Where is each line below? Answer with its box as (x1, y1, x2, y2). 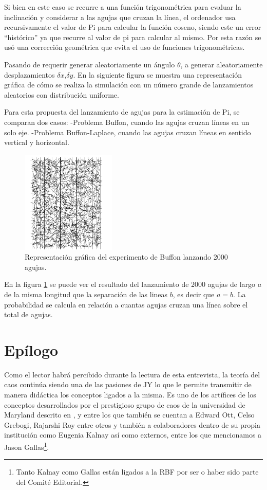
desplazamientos (4, 69, 55, 80)
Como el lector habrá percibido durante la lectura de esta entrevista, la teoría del (4, 369, 260, 379)
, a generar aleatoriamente (180, 59, 263, 69)
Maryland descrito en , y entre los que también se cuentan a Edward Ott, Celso (4, 409, 255, 420)
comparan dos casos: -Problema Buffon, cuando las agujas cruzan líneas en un (4, 116, 250, 127)
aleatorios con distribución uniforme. (4, 89, 119, 100)
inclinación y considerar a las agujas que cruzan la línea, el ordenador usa (4, 11, 236, 22)
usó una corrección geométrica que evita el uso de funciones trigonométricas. (4, 42, 245, 52)
